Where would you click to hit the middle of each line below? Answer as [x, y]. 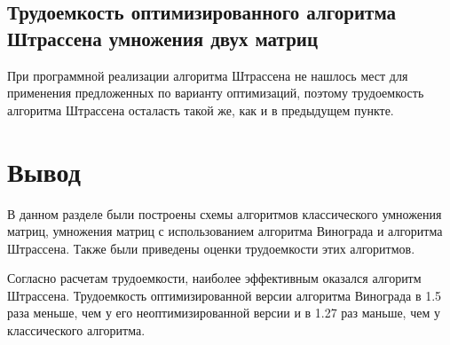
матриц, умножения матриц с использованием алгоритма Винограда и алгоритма [225, 231]
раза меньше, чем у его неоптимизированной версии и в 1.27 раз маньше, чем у [224, 313]
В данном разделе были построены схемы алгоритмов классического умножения [225, 213]
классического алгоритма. [76, 330]
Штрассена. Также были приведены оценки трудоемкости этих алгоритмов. [211, 248]
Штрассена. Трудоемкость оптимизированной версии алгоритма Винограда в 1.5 [225, 295]
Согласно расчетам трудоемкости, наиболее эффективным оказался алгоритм [214, 278]
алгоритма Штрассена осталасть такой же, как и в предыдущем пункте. [201, 110]
